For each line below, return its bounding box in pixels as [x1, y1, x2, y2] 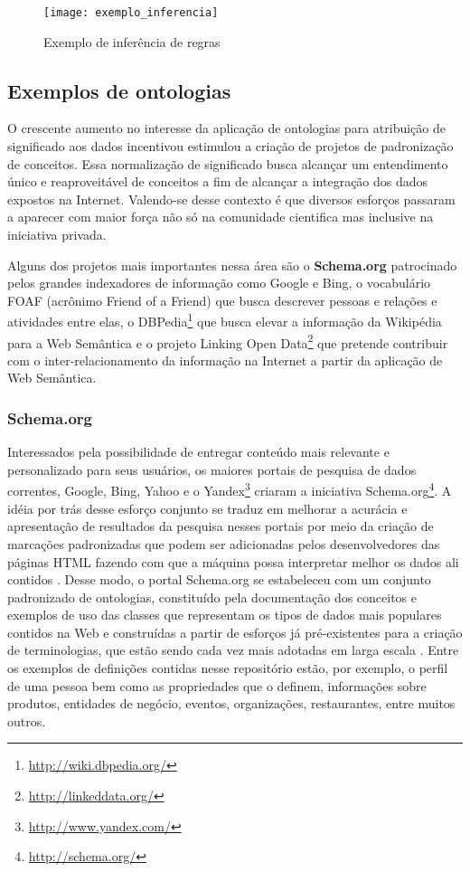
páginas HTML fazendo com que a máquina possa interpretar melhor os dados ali [7, 552, 459, 571]
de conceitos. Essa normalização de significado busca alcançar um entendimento [7, 154, 448, 173]
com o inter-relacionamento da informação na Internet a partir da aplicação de [7, 350, 443, 369]
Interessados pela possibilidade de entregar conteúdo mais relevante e [7, 442, 390, 461]
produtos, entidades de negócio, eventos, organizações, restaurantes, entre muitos [7, 694, 456, 713]
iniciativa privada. [7, 225, 107, 244]
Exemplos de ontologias [7, 76, 231, 104]
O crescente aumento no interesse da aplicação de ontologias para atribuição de [7, 118, 446, 137]
